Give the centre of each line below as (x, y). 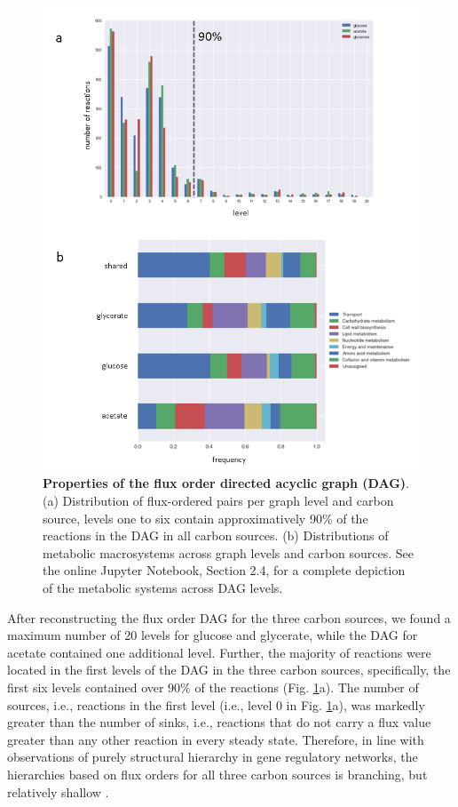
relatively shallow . (58, 791)
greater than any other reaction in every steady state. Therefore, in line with (216, 739)
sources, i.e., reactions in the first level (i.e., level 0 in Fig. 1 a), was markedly (216, 704)
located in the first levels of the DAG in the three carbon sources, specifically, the (229, 670)
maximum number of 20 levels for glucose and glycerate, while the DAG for (213, 635)
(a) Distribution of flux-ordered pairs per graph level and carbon (218, 501)
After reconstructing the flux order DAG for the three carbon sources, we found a (229, 617)
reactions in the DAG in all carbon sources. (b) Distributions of (216, 535)
